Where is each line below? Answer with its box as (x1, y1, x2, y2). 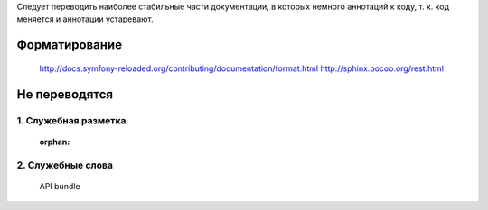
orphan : (39, 136, 70, 147)
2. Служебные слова (16, 159, 113, 171)
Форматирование (16, 37, 122, 53)
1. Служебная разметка (16, 114, 127, 126)
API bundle (39, 180, 80, 191)
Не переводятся (16, 87, 113, 102)
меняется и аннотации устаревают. (16, 14, 154, 24)
